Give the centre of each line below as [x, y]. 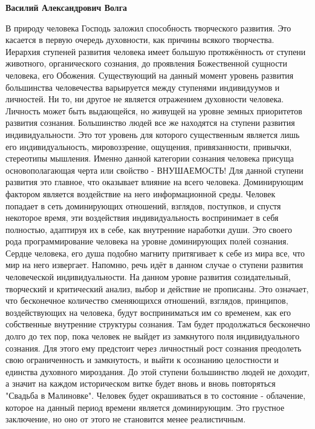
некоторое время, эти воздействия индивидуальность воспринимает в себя [142, 218]
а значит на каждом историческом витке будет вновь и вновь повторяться [141, 383]
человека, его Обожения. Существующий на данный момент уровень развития [150, 75]
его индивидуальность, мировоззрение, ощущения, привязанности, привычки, [149, 146]
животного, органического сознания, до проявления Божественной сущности [146, 63]
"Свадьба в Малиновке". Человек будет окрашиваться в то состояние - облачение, [156, 395]
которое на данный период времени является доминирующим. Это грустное [145, 407]
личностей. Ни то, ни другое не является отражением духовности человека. [145, 99]
